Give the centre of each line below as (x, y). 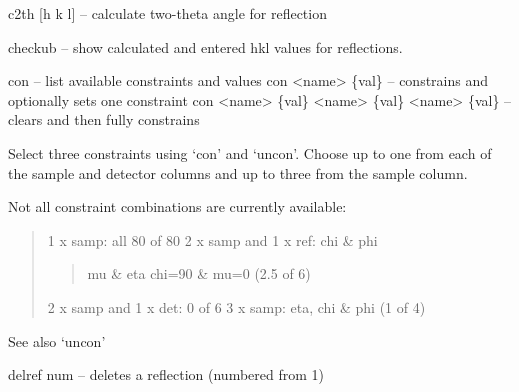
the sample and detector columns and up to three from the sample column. (238, 172)
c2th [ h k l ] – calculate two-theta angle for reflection (167, 13)
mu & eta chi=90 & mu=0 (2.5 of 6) (199, 273)
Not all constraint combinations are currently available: (177, 206)
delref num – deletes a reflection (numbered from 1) (166, 374)
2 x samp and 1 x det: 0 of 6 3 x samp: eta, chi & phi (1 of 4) (236, 306)
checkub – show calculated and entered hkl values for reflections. (205, 46)
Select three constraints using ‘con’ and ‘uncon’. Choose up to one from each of (250, 152)
